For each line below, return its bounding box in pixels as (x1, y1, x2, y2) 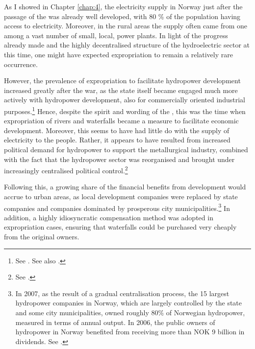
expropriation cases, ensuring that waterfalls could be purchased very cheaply (4, 222, 237, 232)
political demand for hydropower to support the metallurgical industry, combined (4, 144, 248, 154)
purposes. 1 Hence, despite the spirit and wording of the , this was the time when (4, 104, 246, 116)
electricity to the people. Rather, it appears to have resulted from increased (4, 135, 230, 145)
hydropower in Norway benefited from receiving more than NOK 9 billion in (15, 326, 245, 337)
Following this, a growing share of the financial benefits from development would (4, 182, 246, 192)
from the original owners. (4, 232, 79, 242)
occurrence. (4, 59, 38, 69)
